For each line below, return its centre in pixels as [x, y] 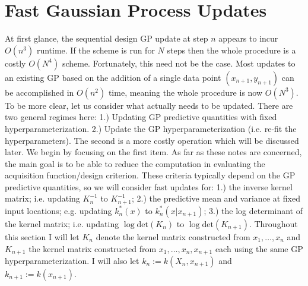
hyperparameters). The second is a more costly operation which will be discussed [152, 140]
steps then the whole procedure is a [231, 50]
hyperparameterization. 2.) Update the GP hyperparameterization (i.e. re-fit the [151, 128]
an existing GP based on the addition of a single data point [113, 77]
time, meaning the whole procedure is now [185, 92]
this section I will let [42, 236]
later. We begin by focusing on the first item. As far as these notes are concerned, [153, 152]
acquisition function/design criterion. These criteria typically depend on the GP [150, 175]
